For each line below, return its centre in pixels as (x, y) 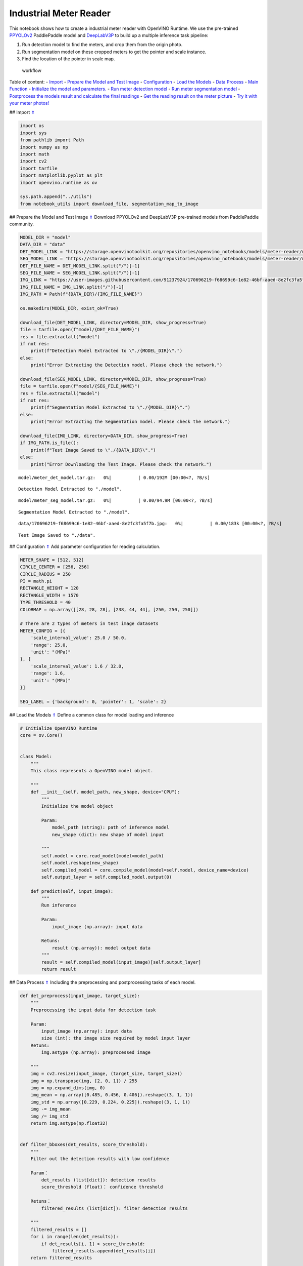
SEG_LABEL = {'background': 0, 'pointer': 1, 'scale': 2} (93, 702)
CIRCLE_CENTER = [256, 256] (55, 567)
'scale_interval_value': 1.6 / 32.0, (77, 666)
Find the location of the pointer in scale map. (68, 59)
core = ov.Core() (41, 735)
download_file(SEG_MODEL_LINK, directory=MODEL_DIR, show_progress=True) (113, 379)
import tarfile (39, 168)
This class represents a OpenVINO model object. (92, 771)
